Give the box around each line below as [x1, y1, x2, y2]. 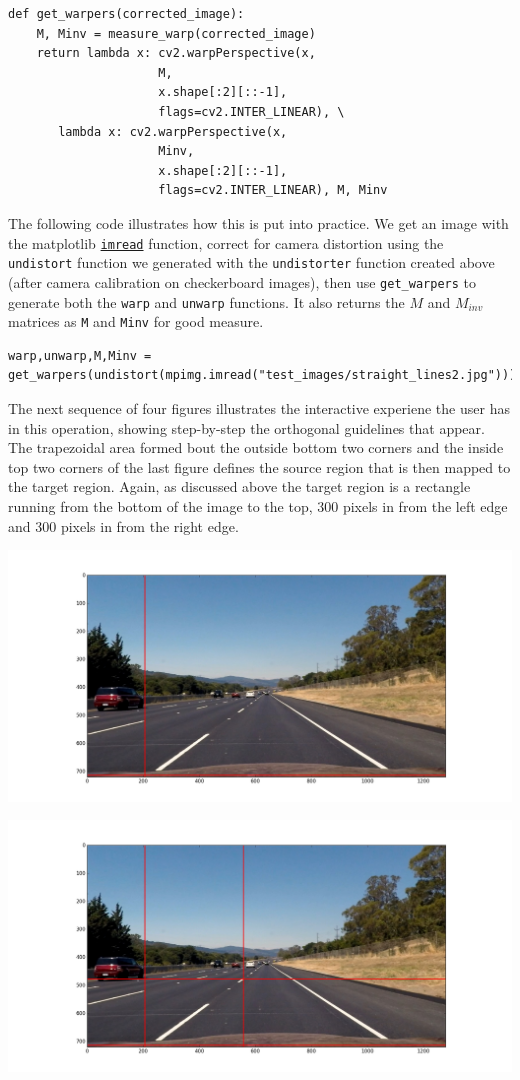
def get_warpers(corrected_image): [8, 7, 245, 21]
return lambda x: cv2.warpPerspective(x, [36, 46, 316, 61]
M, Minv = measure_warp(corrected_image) [36, 26, 316, 41]
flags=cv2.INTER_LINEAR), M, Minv [158, 183, 388, 198]
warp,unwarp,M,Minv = [8, 348, 152, 363]
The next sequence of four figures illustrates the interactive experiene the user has [8, 398, 510, 418]
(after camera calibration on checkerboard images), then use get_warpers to [8, 271, 476, 292]
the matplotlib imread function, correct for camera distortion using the [8, 232, 444, 253]
